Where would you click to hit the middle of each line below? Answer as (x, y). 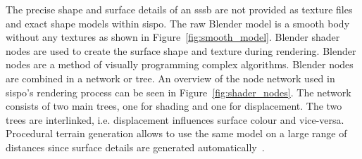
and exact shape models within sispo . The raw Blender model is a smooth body (178, 23)
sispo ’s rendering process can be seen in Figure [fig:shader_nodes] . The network (179, 92)
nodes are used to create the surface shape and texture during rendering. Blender (181, 50)
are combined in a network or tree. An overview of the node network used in (170, 78)
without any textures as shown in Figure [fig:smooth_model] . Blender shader (173, 37)
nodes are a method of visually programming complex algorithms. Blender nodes (180, 64)
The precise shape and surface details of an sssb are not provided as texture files (179, 9)
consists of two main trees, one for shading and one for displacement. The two (174, 106)
